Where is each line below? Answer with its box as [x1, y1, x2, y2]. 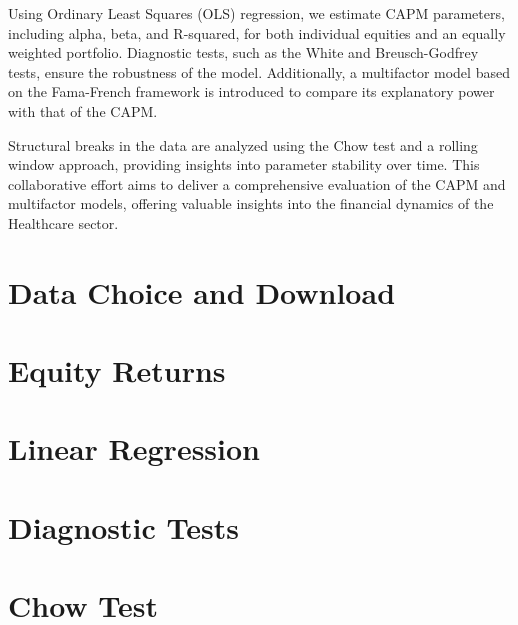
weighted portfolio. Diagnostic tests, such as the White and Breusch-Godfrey [8, 42, 479, 63]
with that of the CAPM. [8, 100, 158, 121]
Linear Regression [8, 428, 261, 469]
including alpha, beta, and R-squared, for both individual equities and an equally [8, 22, 506, 43]
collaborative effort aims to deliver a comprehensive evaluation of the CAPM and [8, 173, 506, 194]
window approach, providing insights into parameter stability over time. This [8, 154, 480, 175]
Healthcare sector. [8, 212, 119, 233]
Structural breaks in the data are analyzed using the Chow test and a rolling [8, 134, 478, 155]
